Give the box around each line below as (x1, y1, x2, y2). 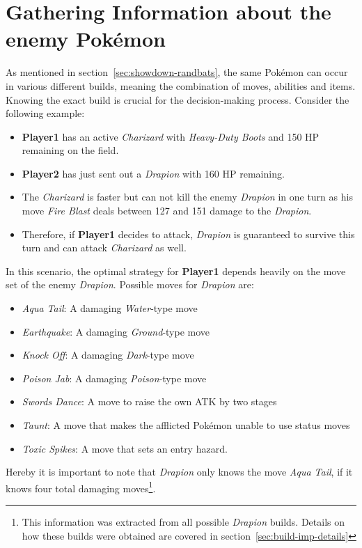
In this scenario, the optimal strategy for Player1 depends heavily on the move (6, 263, 346, 278)
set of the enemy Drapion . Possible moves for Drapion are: (6, 277, 254, 292)
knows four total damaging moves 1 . (6, 478, 156, 495)
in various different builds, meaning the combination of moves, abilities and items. (6, 78, 356, 93)
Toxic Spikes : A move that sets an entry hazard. (22, 441, 228, 455)
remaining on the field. (22, 143, 119, 157)
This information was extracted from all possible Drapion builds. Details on (22, 515, 345, 529)
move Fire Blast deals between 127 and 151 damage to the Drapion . (22, 203, 312, 218)
